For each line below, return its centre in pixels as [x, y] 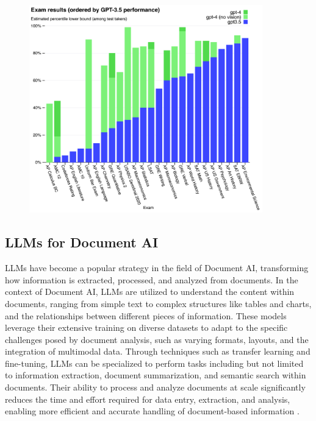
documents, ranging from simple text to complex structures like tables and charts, [158, 303]
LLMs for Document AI [82, 242]
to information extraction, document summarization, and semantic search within [156, 375]
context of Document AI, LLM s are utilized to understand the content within [150, 292]
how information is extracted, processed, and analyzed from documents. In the [152, 279]
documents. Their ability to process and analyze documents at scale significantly [155, 387]
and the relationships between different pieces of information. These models [146, 315]
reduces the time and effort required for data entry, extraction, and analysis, [148, 399]
